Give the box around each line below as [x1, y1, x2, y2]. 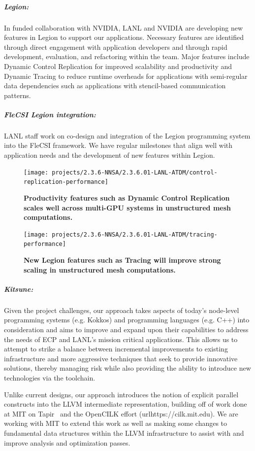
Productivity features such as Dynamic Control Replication [24, 192, 230, 203]
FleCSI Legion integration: [4, 109, 96, 119]
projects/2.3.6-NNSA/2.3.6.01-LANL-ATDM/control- [52, 169, 218, 176]
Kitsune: [4, 283, 33, 294]
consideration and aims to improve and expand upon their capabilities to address [4, 324, 249, 334]
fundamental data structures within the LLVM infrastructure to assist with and [4, 427, 244, 438]
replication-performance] [24, 178, 108, 186]
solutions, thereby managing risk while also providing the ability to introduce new [4, 363, 251, 373]
